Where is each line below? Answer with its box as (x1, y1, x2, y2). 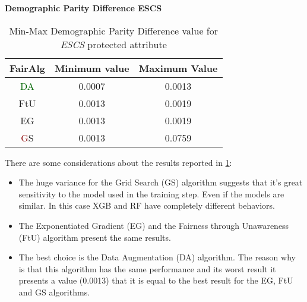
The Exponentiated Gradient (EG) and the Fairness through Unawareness (18, 219, 289, 231)
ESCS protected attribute (60, 37, 167, 51)
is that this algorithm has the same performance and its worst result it (18, 262, 276, 275)
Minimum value (54, 61, 129, 75)
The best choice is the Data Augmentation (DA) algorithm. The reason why (18, 251, 296, 263)
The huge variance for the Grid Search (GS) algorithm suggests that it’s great (18, 176, 303, 188)
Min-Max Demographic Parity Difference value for (9, 23, 219, 37)
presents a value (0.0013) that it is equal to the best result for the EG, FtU (18, 274, 293, 287)
